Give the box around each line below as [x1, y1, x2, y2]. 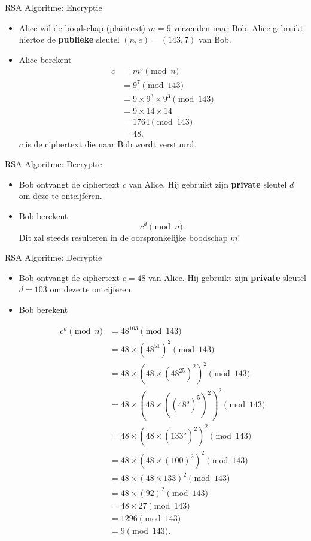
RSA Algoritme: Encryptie [5, 1, 102, 13]
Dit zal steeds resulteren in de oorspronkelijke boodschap [19, 231, 228, 243]
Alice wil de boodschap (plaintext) [19, 21, 146, 34]
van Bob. [199, 33, 231, 46]
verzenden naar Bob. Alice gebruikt [173, 21, 304, 34]
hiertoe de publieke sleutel [19, 33, 120, 46]
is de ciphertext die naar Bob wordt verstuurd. [25, 137, 197, 150]
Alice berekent [19, 53, 72, 65]
